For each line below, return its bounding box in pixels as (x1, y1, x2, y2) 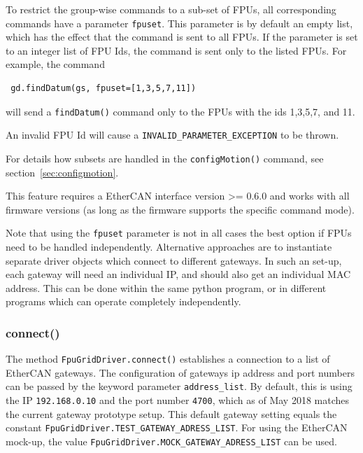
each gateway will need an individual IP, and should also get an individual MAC (6, 267, 351, 281)
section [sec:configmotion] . (6, 165, 119, 179)
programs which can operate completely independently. (6, 294, 241, 309)
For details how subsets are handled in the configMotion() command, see (6, 151, 324, 165)
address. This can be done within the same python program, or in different (6, 280, 327, 295)
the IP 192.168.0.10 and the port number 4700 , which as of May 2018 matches (6, 393, 350, 407)
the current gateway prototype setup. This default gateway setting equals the (6, 406, 337, 421)
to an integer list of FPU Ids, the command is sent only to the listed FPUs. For (6, 43, 347, 57)
